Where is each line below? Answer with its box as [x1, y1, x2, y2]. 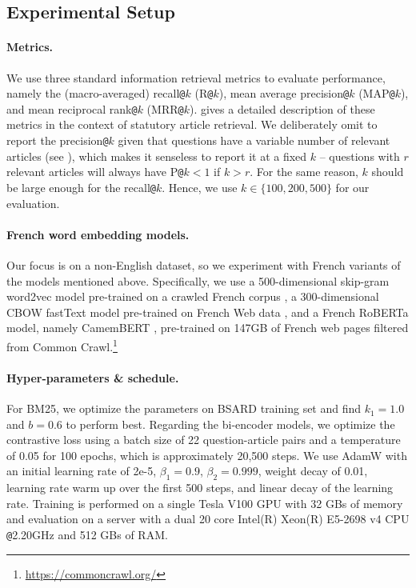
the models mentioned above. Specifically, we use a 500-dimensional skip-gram [6, 272, 390, 289]
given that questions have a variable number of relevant [118, 132, 390, 149]
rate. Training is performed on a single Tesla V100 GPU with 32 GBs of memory [6, 494, 403, 511]
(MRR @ [146, 100, 184, 117]
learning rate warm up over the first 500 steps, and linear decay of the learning [6, 479, 394, 496]
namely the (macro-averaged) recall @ [6, 85, 186, 102]
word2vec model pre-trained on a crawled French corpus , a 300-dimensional [6, 288, 379, 305]
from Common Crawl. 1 [6, 336, 118, 354]
